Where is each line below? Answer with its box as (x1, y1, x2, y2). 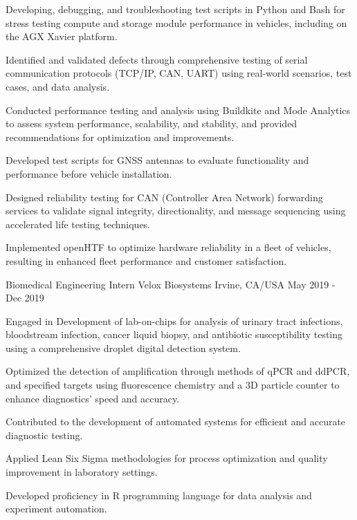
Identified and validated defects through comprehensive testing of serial (6, 52, 308, 66)
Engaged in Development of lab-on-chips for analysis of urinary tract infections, (6, 313, 343, 328)
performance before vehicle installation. (6, 166, 172, 180)
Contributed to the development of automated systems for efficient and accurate (6, 414, 346, 429)
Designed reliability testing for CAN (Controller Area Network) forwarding (6, 189, 323, 204)
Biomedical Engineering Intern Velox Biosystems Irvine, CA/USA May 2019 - (6, 277, 336, 291)
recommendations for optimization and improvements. (6, 129, 235, 144)
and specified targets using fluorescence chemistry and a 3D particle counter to (6, 378, 340, 392)
